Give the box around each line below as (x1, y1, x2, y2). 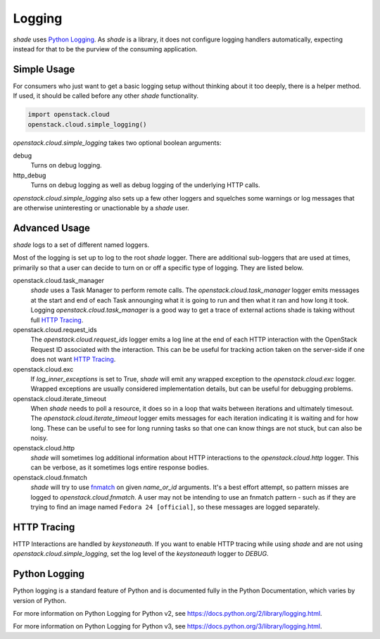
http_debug (13, 171, 46, 179)
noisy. (30, 434, 49, 443)
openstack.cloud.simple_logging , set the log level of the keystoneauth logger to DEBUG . (13, 550, 269, 558)
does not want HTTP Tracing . (30, 355, 116, 364)
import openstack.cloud (27, 110, 110, 119)
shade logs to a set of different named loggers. (13, 240, 150, 249)
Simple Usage (13, 63, 75, 75)
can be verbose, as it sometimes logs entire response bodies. (30, 463, 209, 472)
